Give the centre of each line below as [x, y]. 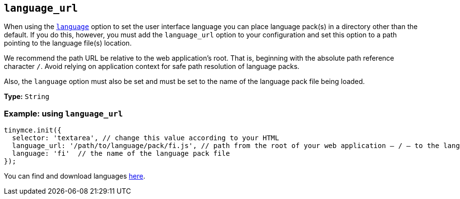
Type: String [27, 97]
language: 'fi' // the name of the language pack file [121, 154]
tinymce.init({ [33, 130]
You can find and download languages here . [75, 176]
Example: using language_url [64, 113]
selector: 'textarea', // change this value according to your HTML [145, 138]
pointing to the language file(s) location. [68, 43]
